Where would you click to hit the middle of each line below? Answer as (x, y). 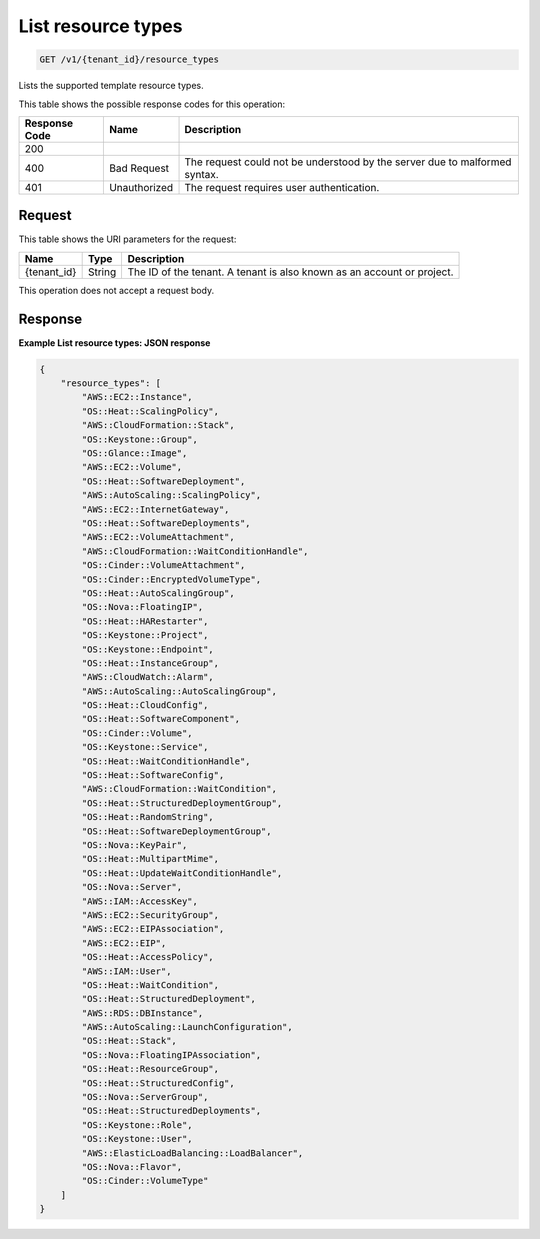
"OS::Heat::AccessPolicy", (147, 957)
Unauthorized (141, 187)
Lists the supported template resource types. (111, 86)
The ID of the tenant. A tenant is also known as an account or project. (290, 272)
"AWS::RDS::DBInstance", (142, 1013)
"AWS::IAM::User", (126, 971)
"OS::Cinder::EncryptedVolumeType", (171, 579)
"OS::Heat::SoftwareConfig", (153, 775)
